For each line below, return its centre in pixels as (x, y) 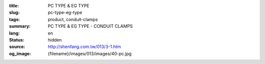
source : (17, 47)
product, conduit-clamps (73, 19)
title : (14, 6)
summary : (20, 26)
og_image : (20, 53)
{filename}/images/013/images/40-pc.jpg (90, 53)
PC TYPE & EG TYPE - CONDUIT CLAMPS (90, 26)
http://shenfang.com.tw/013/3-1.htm (84, 47)
